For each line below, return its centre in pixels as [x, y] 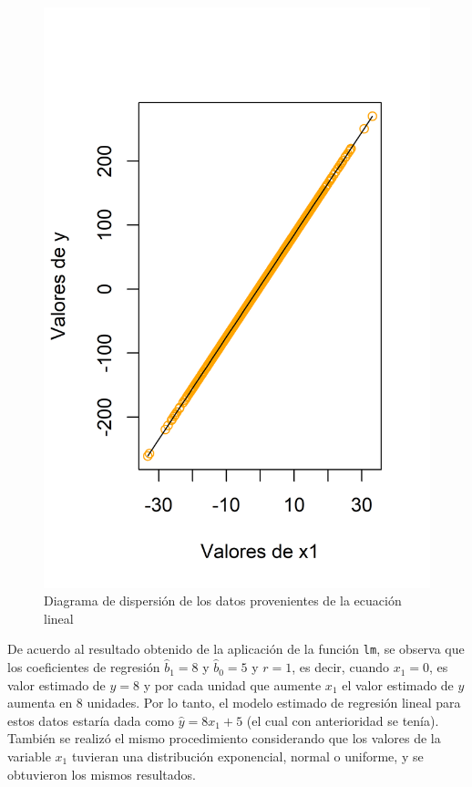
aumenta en [40, 703]
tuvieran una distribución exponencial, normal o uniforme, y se [247, 756]
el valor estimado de [398, 684]
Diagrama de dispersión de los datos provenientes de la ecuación [223, 601]
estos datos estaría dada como [91, 720]
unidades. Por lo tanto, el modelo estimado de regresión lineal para [274, 703]
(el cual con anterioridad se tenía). [343, 720]
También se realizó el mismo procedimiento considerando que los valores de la [224, 738]
